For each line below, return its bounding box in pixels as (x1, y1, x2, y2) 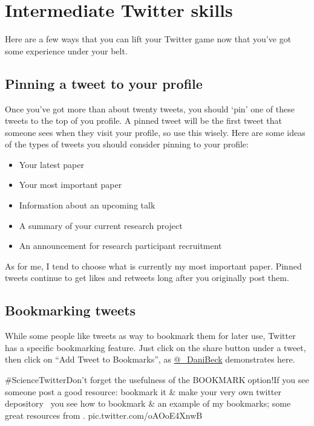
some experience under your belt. (5, 44, 128, 57)
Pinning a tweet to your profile (5, 74, 203, 92)
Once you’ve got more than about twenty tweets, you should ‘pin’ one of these (5, 102, 295, 115)
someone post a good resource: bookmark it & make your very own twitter (5, 385, 281, 398)
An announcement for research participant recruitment (19, 239, 222, 252)
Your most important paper (19, 178, 122, 191)
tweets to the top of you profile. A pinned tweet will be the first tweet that (5, 114, 282, 127)
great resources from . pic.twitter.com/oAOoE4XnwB (5, 408, 203, 421)
